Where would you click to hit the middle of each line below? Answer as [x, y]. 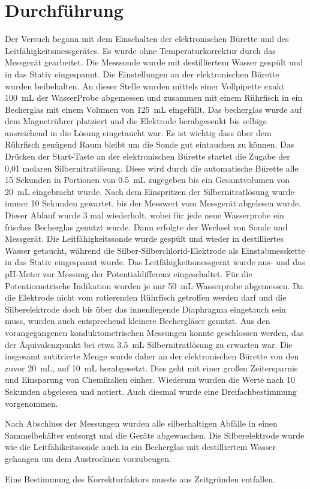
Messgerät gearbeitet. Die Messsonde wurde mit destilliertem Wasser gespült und [154, 62]
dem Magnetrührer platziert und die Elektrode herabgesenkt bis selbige [136, 121]
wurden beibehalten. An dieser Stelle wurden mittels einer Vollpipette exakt [145, 85]
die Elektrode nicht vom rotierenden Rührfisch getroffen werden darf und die [146, 297]
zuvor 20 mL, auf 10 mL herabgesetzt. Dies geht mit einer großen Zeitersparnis [151, 367]
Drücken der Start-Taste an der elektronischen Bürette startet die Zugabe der [148, 156]
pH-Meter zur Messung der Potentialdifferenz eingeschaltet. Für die [129, 274]
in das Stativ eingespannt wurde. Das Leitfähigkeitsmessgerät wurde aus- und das [155, 262]
